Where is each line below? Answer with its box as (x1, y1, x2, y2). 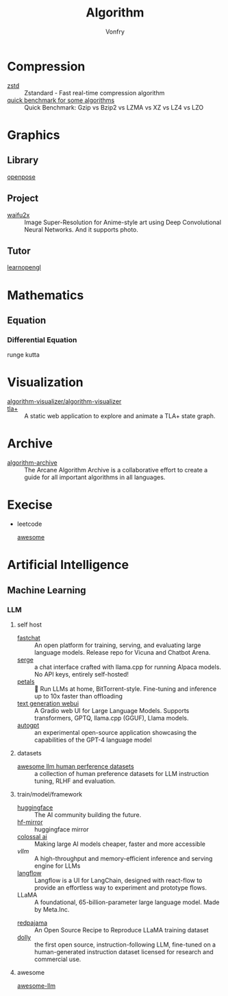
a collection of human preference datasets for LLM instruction (34, 769, 210, 777)
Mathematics (7, 287, 84, 303)
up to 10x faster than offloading (34, 692, 123, 700)
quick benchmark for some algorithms (7, 96, 115, 104)
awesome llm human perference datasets (16, 762, 135, 770)
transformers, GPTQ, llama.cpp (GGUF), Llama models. (34, 714, 190, 722)
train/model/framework (16, 790, 83, 798)
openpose (7, 173, 36, 181)
